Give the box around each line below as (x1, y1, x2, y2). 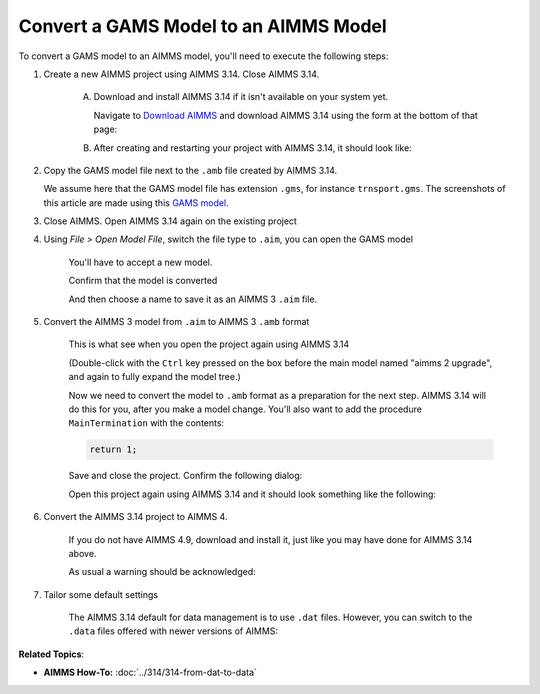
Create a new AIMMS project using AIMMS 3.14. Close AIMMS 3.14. (43, 68, 320, 80)
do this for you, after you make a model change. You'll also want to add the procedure (68, 403, 422, 415)
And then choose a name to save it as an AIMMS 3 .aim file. (68, 293, 318, 305)
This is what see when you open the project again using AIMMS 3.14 (68, 338, 350, 350)
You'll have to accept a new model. (68, 256, 213, 268)
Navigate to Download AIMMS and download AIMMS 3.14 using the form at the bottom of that (93, 109, 479, 121)
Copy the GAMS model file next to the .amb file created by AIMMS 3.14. (43, 164, 338, 176)
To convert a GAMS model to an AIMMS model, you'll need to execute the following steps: (18, 50, 389, 62)
